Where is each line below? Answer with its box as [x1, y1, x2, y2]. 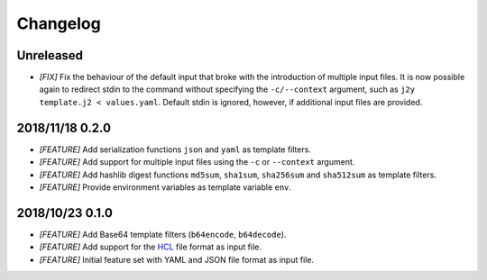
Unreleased [16, 48, 84, 63]
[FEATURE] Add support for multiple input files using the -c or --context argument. [39, 157, 355, 167]
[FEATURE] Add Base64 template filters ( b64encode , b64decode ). [39, 229, 287, 239]
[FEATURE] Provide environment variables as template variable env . [39, 181, 292, 193]
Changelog [16, 14, 101, 33]
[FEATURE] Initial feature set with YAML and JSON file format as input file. [39, 254, 315, 265]
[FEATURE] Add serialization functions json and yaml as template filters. [39, 144, 311, 155]
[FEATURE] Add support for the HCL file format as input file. [39, 241, 262, 252]
